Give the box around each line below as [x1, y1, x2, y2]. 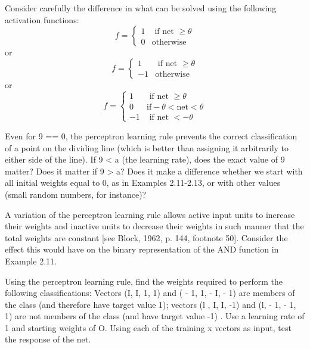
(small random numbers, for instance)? [5, 188, 147, 200]
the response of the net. [5, 333, 91, 345]
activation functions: [5, 13, 79, 26]
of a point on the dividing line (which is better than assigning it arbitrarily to [5, 141, 289, 154]
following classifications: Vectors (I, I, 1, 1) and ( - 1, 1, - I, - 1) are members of [5, 286, 295, 299]
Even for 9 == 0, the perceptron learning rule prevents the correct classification [5, 129, 297, 142]
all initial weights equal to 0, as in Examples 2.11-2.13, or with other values [5, 176, 281, 189]
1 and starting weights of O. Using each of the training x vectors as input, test [5, 321, 292, 334]
